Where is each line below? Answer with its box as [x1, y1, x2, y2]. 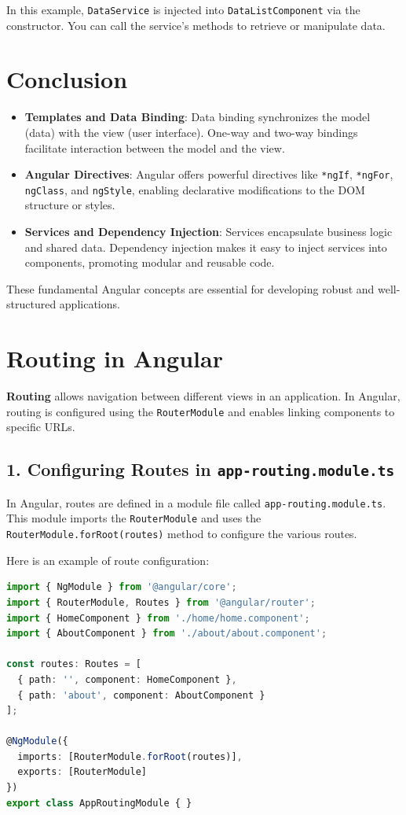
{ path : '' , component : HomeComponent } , [17, 673, 237, 685]
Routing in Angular [6, 342, 223, 374]
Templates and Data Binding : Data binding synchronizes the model [24, 109, 371, 125]
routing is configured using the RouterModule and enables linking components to [6, 403, 395, 419]
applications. [59, 296, 120, 312]
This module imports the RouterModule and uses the [6, 510, 262, 526]
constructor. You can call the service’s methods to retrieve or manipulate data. [6, 17, 386, 33]
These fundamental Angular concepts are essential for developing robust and [6, 280, 375, 297]
